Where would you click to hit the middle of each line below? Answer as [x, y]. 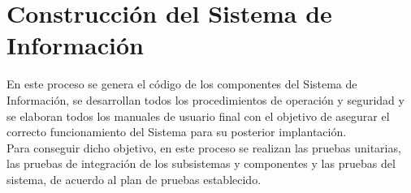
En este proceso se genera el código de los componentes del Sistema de [182, 84]
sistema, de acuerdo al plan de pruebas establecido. [134, 179]
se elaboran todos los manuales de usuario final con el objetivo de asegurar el [198, 116]
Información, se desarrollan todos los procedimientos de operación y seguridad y [205, 99]
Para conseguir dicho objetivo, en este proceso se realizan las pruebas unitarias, [204, 147]
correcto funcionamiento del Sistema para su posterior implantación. [177, 132]
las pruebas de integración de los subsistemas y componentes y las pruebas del [201, 163]
